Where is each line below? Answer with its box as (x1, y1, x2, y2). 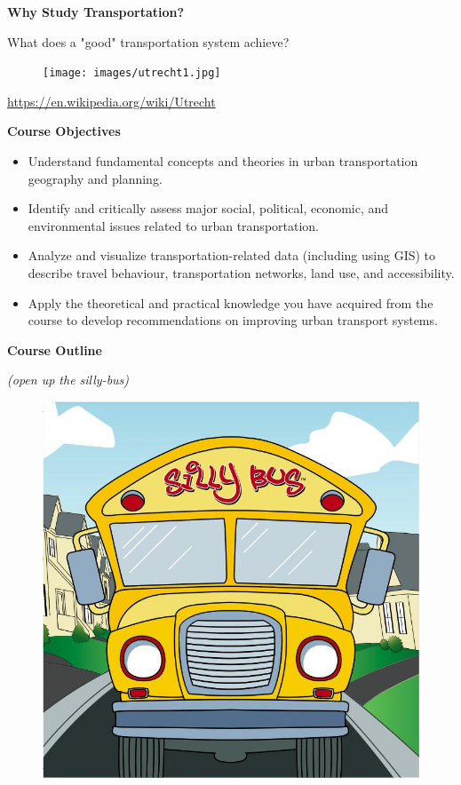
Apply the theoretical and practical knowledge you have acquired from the (28, 293, 433, 312)
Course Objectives (7, 122, 121, 140)
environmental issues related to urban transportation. (28, 216, 320, 234)
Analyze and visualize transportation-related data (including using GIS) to (28, 246, 436, 265)
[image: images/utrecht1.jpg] (43, 67, 221, 80)
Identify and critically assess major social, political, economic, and (28, 199, 389, 218)
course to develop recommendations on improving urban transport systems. (28, 311, 438, 329)
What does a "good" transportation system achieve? (7, 32, 290, 51)
